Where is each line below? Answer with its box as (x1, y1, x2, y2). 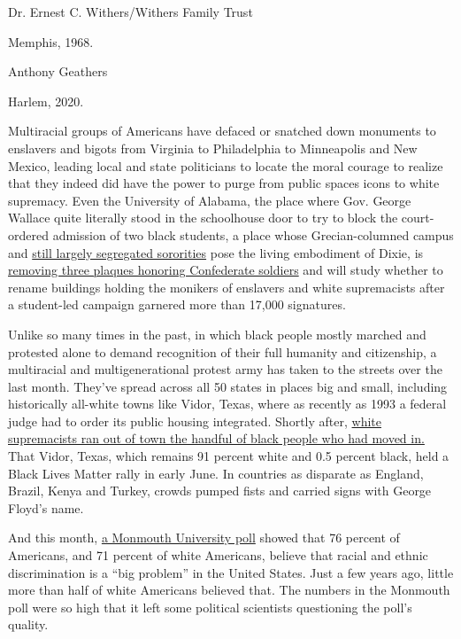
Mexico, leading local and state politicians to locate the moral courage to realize (8, 156, 443, 175)
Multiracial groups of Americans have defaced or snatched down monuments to (8, 121, 436, 140)
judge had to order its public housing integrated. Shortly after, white (8, 411, 381, 430)
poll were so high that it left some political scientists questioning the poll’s (8, 597, 412, 616)
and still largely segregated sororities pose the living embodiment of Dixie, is (8, 243, 424, 261)
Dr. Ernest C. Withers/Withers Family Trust (8, 3, 253, 20)
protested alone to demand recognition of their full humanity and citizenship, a (8, 342, 437, 361)
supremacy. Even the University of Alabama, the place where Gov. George (8, 191, 411, 209)
